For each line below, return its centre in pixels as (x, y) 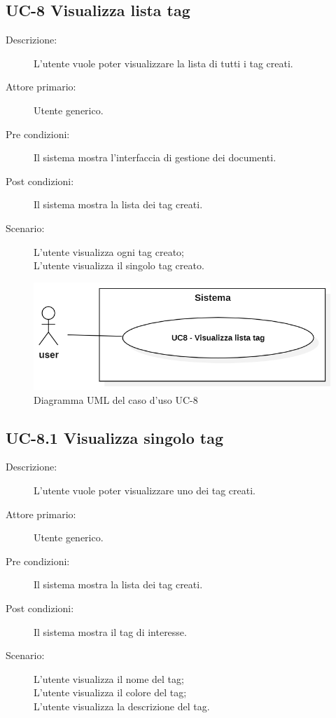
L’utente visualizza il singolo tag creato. (119, 265)
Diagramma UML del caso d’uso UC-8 (116, 399)
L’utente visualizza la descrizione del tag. (122, 706)
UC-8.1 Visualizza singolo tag (115, 437)
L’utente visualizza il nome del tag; (109, 678)
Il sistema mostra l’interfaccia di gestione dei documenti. (155, 157)
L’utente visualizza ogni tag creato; (109, 251)
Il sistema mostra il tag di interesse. (110, 631)
